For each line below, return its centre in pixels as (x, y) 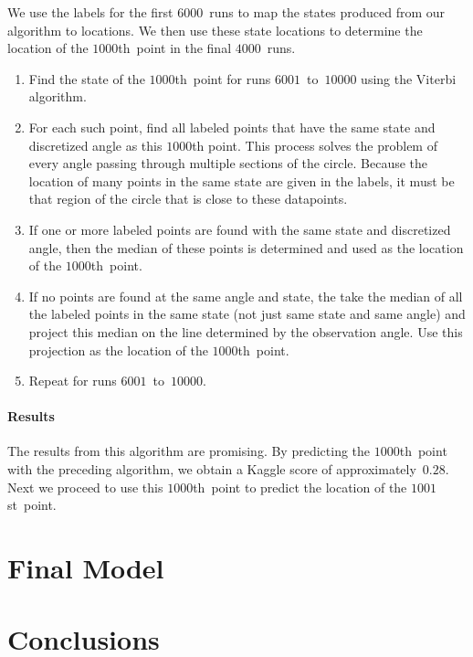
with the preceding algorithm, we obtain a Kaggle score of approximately (212, 469)
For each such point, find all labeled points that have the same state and (232, 127)
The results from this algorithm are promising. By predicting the (189, 451)
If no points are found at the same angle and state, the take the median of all (246, 296)
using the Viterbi (409, 78)
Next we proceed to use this (85, 487)
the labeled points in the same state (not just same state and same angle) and (247, 314)
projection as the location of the (118, 350)
